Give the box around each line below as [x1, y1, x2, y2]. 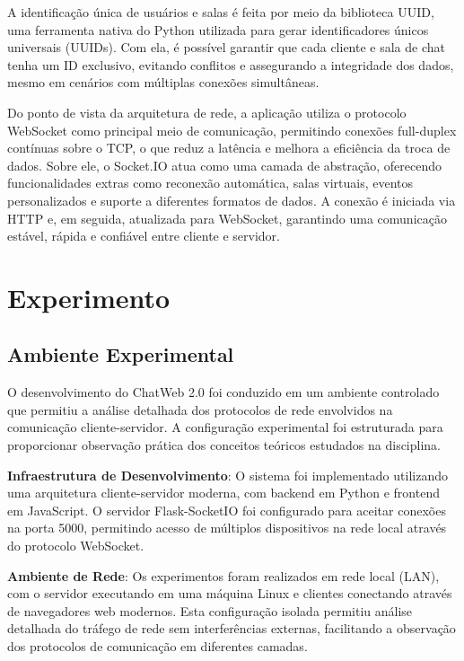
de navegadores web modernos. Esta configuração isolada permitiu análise [7, 601, 413, 620]
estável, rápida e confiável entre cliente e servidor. [7, 226, 280, 245]
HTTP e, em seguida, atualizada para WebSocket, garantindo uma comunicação [7, 208, 447, 227]
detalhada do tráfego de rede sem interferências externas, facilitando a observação [7, 619, 456, 638]
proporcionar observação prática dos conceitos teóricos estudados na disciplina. [7, 436, 441, 454]
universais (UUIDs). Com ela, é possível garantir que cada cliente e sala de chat [7, 38, 445, 57]
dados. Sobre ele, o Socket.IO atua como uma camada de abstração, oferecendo [7, 155, 442, 174]
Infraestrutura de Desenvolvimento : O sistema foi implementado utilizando [7, 465, 448, 484]
